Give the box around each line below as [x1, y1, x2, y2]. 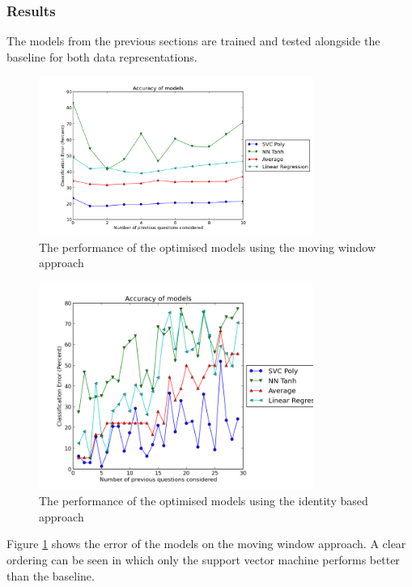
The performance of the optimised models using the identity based [39, 492, 368, 509]
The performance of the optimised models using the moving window [39, 238, 376, 255]
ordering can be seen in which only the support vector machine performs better [6, 551, 400, 568]
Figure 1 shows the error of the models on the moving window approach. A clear [6, 535, 406, 552]
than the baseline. [6, 567, 95, 584]
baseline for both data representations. [6, 48, 198, 65]
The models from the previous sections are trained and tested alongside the [6, 32, 380, 49]
